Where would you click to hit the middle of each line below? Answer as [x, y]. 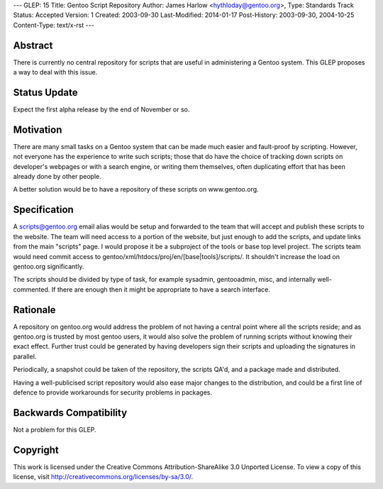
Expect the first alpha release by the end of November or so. [101, 109]
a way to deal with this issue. [55, 72]
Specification [43, 210]
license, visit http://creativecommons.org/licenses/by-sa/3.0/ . [103, 477]
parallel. [25, 356]
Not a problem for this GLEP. [55, 429]
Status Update [45, 92]
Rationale [34, 310]
